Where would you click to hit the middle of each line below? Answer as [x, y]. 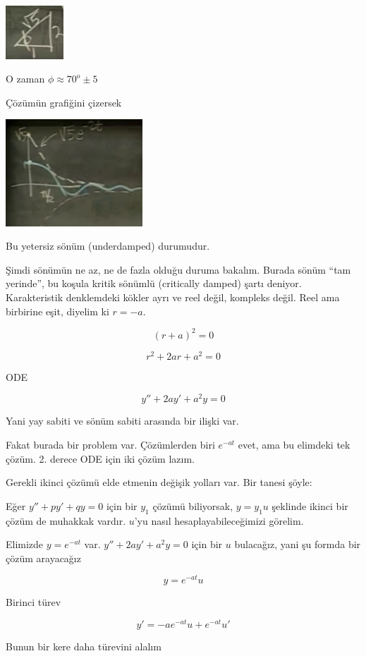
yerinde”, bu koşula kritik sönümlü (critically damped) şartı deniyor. [154, 283]
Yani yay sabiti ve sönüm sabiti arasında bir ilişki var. [122, 421]
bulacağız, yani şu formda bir [298, 544]
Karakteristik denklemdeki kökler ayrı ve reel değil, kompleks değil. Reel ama [173, 297]
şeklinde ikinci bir [310, 505]
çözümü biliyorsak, [193, 505]
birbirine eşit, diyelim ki [57, 311]
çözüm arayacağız [43, 558]
